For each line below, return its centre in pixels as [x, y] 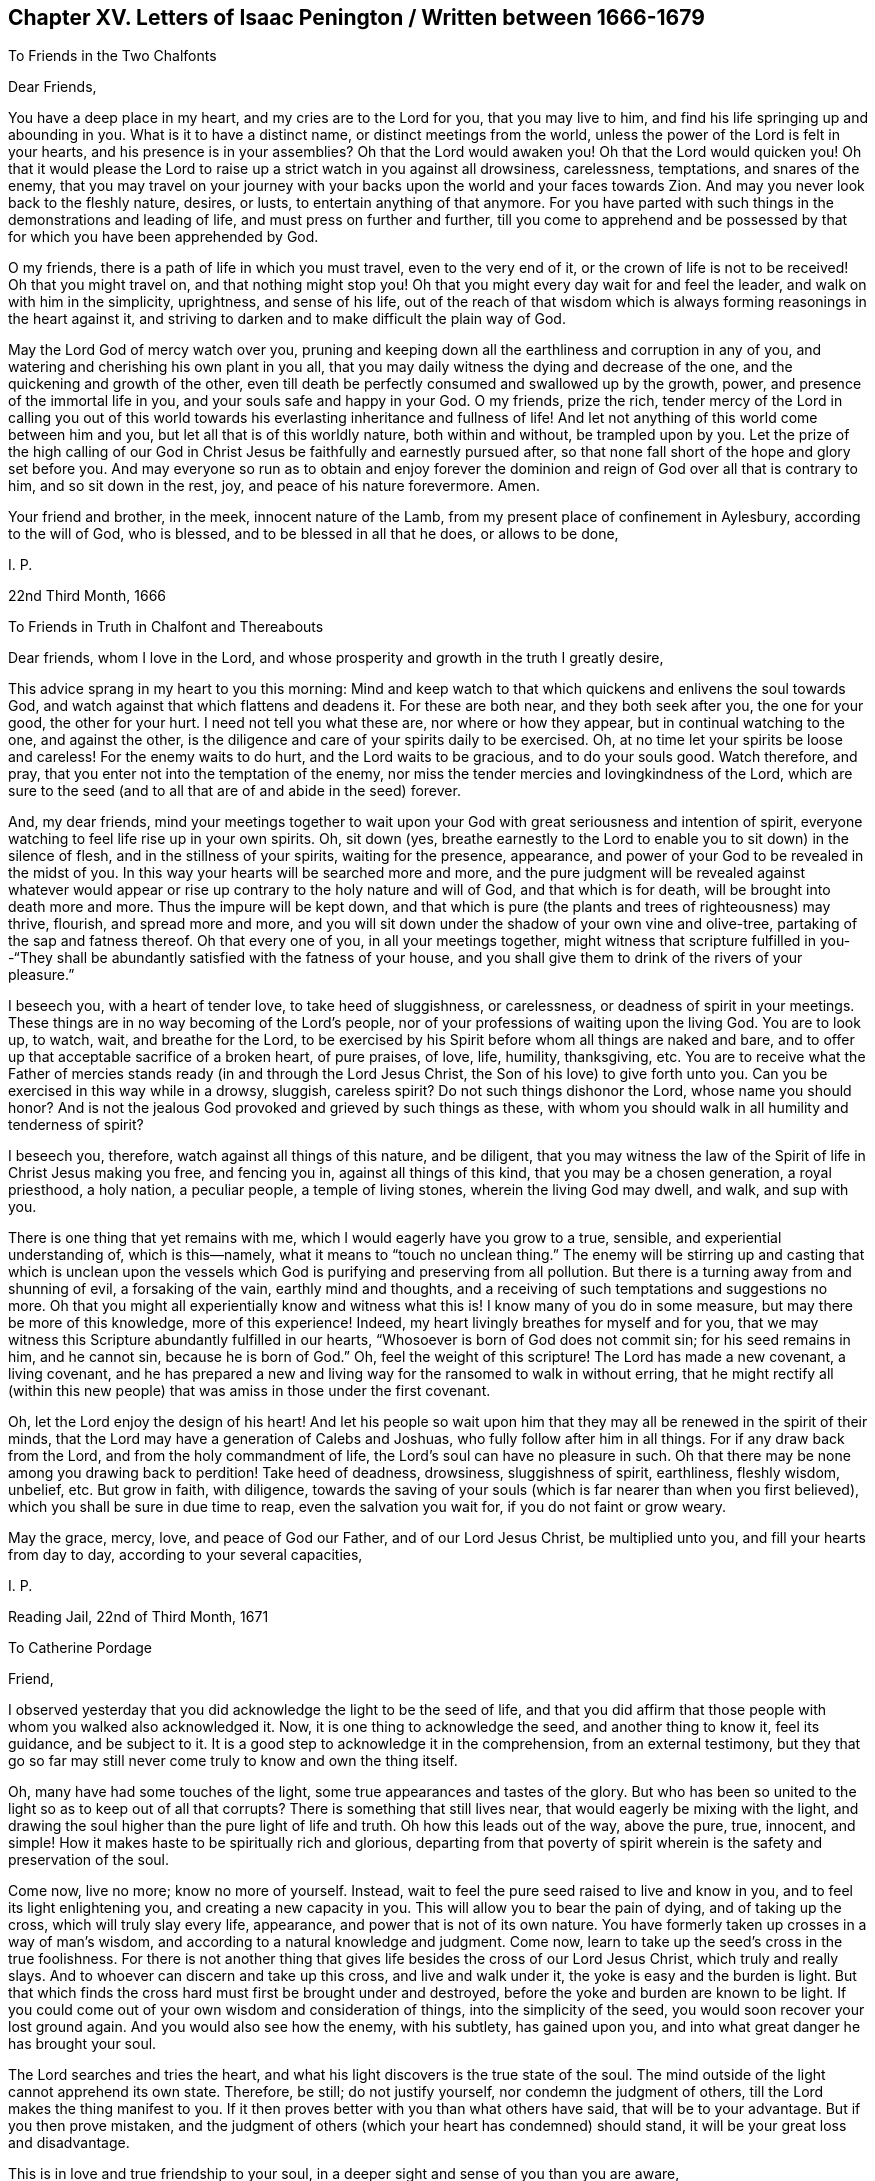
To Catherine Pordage [80, 1648]
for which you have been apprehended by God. [163, 237]
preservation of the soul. [89, 1860]
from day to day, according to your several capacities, [185, 1555]
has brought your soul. [82, 2044]
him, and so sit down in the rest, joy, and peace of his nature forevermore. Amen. [274, 486]
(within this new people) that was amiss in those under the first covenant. [249, 1391]
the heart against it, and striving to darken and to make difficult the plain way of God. [287, 319]
